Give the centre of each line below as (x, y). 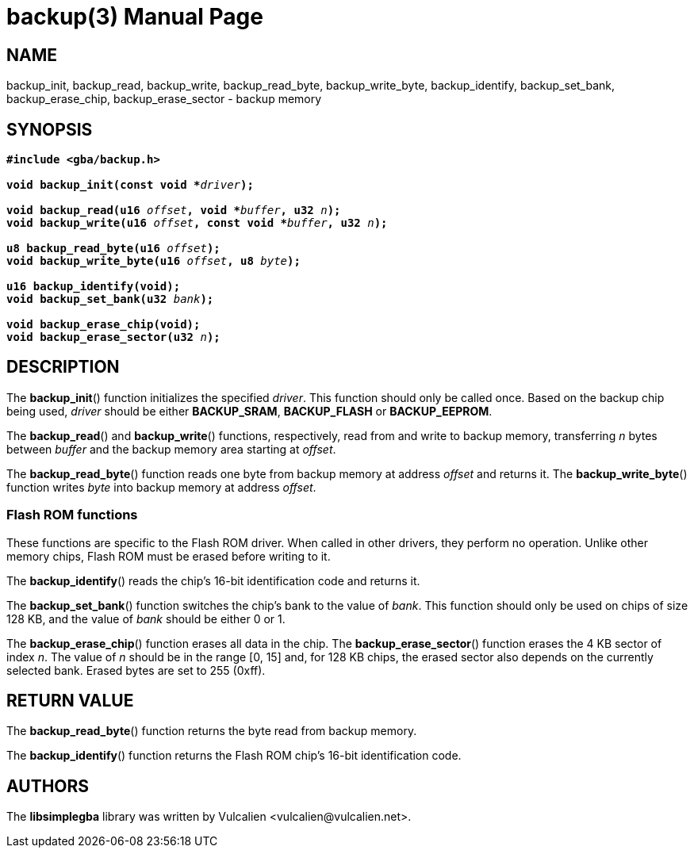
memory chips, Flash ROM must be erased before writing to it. (169, 556)
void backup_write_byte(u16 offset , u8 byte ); (153, 261)
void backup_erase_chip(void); (104, 325)
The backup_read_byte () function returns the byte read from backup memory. (212, 731)
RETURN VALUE (70, 701)
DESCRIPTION (63, 367)
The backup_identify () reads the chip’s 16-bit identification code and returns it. (213, 580)
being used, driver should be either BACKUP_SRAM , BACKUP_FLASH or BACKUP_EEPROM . (249, 411)
